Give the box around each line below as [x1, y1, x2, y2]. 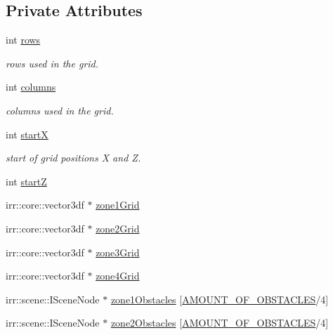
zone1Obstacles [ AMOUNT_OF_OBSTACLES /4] [110, 291, 329, 306]
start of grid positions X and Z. [6, 150, 141, 165]
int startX [6, 126, 48, 141]
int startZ [6, 173, 47, 188]
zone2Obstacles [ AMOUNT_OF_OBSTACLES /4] [110, 315, 329, 330]
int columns [6, 79, 56, 94]
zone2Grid [96, 221, 140, 235]
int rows [6, 32, 41, 47]
